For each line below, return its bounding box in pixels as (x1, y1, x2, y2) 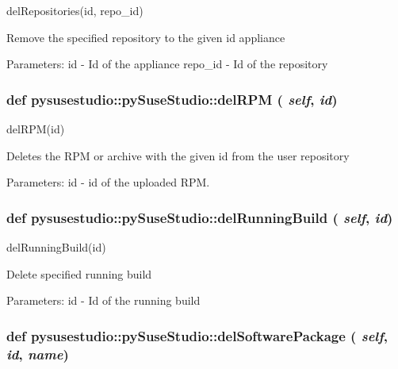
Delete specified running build (6, 265, 152, 282)
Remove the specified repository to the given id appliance (6, 29, 285, 45)
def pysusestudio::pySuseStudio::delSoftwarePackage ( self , (6, 325, 388, 345)
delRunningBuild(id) (6, 239, 106, 255)
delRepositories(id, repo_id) (6, 2, 144, 18)
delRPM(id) (6, 121, 65, 136)
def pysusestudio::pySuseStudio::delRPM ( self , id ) (6, 89, 338, 109)
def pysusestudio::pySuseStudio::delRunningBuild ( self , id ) (6, 207, 393, 227)
